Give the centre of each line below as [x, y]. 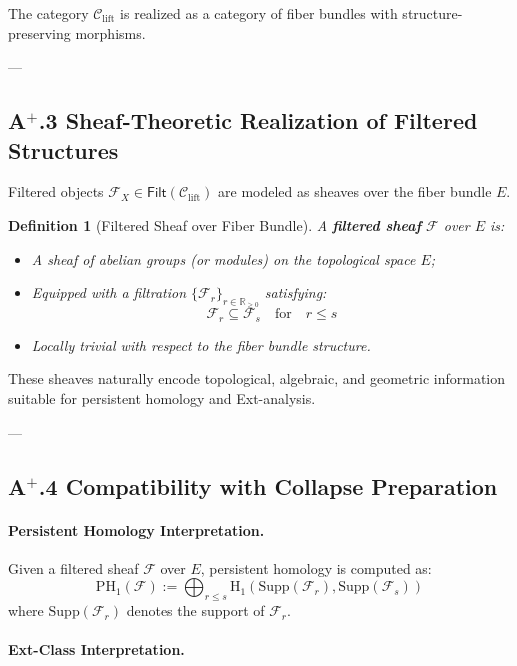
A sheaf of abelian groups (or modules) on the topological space [223, 258]
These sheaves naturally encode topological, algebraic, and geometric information [256, 378]
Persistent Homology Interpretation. [136, 529]
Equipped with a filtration [109, 292]
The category [48, 13]
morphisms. [110, 32]
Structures [63, 149]
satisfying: [295, 292]
